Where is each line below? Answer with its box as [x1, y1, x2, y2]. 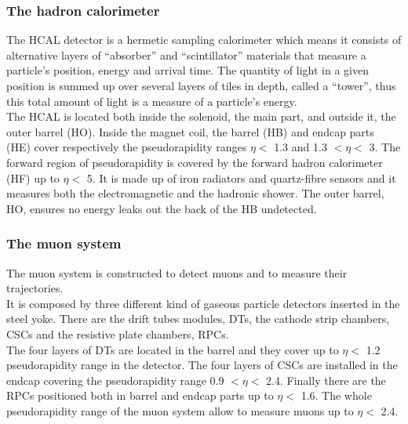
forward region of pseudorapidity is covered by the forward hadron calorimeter [6, 154, 383, 170]
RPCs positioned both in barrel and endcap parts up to [6, 387, 274, 404]
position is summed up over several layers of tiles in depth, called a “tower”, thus [6, 78, 396, 93]
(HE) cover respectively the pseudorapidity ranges [6, 139, 247, 155]
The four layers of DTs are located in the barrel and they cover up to [6, 341, 339, 357]
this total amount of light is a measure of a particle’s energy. [6, 92, 297, 109]
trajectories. [6, 280, 64, 296]
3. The [369, 139, 401, 155]
